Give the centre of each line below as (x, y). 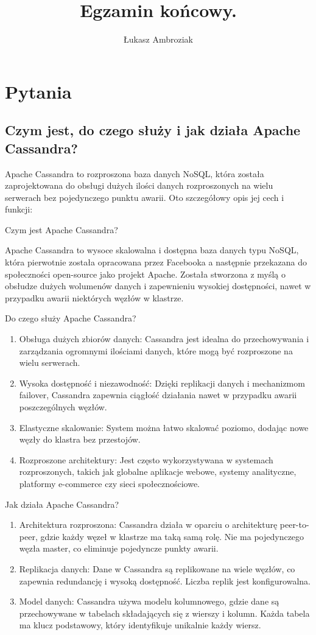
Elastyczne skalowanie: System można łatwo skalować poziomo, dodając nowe (164, 427)
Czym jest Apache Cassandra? (61, 229)
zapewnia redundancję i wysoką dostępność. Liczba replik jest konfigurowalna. (165, 581)
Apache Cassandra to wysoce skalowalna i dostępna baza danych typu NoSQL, (152, 250)
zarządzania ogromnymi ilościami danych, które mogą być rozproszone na (156, 350)
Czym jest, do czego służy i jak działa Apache (153, 130)
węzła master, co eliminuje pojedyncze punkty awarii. (119, 548)
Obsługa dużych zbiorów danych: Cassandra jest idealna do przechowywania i (164, 339)
